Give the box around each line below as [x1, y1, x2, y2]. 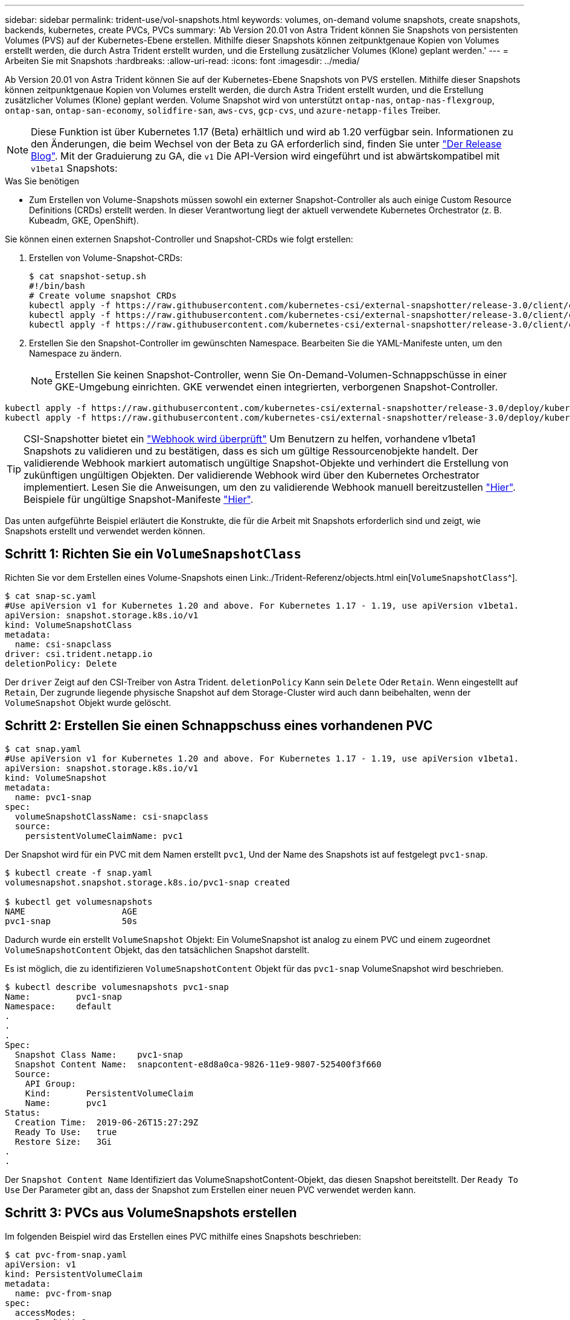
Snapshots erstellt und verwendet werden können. [5, 526, 205, 536]
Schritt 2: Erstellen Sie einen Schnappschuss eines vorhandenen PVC [5, 718, 433, 734]
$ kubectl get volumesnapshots [5, 896, 153, 907]
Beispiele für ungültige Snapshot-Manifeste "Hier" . [24, 493, 254, 505]
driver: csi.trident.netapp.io [5, 649, 153, 659]
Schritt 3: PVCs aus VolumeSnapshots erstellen [5, 1205, 297, 1221]
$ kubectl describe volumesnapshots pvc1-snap [5, 982, 229, 992]
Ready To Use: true [14, 1127, 117, 1137]
